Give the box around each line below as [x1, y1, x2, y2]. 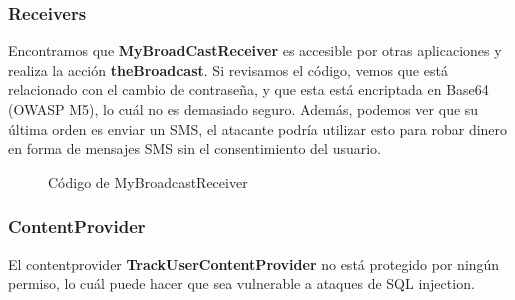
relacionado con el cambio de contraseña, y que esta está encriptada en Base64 [8, 79, 489, 100]
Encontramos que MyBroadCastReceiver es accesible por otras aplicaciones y [8, 40, 502, 61]
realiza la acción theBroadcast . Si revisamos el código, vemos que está [8, 59, 448, 80]
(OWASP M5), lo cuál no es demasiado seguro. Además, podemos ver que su [8, 99, 479, 119]
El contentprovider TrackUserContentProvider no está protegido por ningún [8, 253, 500, 274]
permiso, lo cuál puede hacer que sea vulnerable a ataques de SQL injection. [8, 273, 475, 294]
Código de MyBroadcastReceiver [48, 171, 248, 192]
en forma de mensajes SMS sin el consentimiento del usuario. [8, 138, 382, 159]
